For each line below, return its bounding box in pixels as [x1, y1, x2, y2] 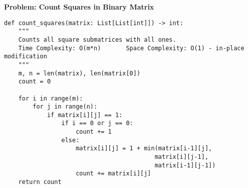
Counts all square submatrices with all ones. [18, 36, 176, 43]
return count [18, 178, 62, 186]
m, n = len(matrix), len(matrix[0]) [18, 69, 141, 77]
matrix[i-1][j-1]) [154, 161, 216, 169]
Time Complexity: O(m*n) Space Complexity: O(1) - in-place [18, 44, 244, 52]
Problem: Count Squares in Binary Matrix [4, 2, 154, 12]
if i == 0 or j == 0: [61, 120, 133, 127]
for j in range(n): [33, 103, 98, 111]
